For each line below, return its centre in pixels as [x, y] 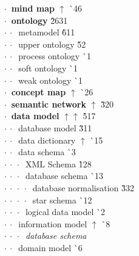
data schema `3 [47, 152]
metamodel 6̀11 [47, 32]
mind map [33, 8]
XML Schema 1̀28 [58, 163]
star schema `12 [62, 199]
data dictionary [47, 140]
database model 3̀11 [55, 127]
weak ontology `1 [51, 80]
